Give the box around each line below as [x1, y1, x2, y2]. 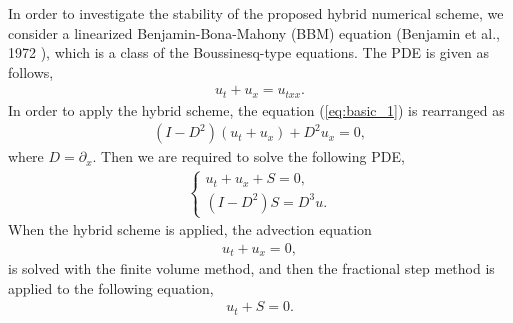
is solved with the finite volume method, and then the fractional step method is [8, 258, 495, 279]
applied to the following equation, [8, 277, 214, 298]
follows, [8, 61, 54, 82]
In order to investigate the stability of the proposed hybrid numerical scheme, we [8, 3, 504, 23]
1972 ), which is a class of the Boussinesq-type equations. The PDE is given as [8, 42, 489, 63]
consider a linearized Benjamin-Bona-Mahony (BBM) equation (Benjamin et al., [8, 22, 500, 43]
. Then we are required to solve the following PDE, [92, 146, 405, 167]
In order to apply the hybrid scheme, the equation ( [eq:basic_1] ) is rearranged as [8, 99, 505, 120]
